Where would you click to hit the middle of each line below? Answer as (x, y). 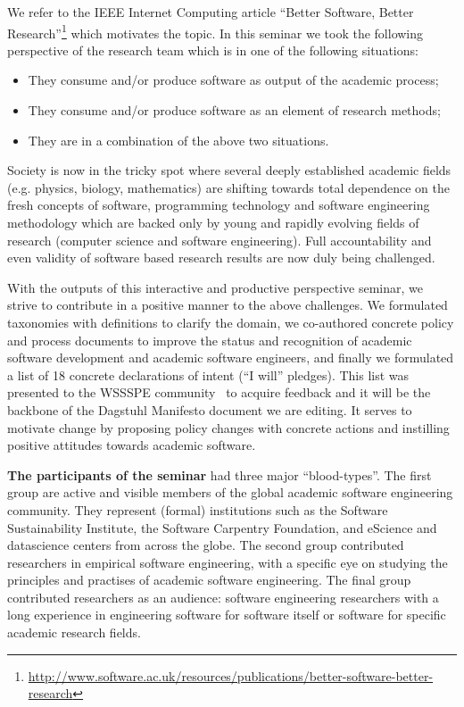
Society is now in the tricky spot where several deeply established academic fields (229, 170)
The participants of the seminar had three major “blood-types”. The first (220, 474)
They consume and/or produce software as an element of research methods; (234, 110)
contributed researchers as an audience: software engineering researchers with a (223, 597)
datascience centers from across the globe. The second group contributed (206, 545)
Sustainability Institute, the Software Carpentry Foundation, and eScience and (222, 527)
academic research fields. (74, 632)
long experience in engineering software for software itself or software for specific (227, 615)
